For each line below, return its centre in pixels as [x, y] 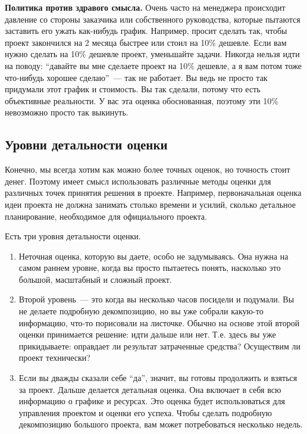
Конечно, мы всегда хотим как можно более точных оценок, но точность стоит [148, 169]
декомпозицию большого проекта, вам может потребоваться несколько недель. [161, 424]
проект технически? [54, 357]
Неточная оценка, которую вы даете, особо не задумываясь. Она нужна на [153, 256]
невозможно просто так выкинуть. [67, 112]
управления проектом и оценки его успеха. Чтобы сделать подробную [145, 412]
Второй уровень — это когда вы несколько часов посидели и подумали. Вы [156, 299]
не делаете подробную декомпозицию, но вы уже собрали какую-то [141, 311]
